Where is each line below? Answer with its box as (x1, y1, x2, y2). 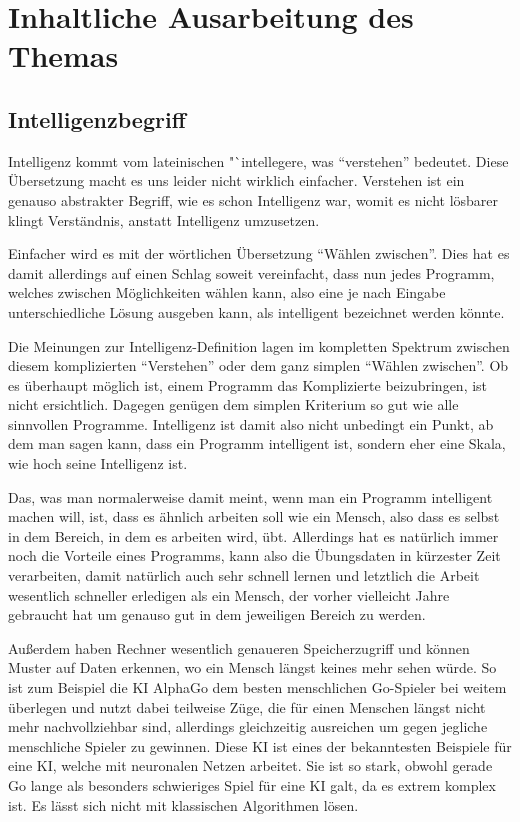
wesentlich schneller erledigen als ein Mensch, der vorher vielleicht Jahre (8, 584, 450, 605)
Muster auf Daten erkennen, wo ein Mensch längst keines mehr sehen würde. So (8, 657, 497, 678)
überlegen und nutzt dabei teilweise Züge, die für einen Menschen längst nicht (8, 696, 486, 717)
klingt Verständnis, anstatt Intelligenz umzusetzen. (8, 209, 320, 230)
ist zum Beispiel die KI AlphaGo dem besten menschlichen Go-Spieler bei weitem (8, 677, 507, 698)
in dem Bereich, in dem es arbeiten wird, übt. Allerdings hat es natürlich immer (8, 525, 499, 546)
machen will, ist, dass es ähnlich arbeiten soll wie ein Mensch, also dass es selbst (8, 506, 500, 527)
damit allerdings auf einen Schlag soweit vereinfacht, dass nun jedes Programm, (8, 262, 495, 283)
